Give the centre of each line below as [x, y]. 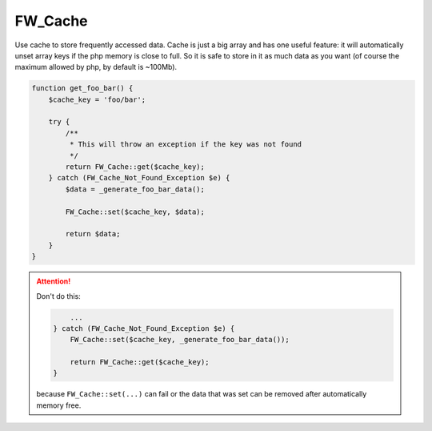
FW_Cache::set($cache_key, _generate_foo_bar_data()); [180, 340]
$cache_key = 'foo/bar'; [97, 99]
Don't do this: [59, 296]
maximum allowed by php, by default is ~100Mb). [96, 67]
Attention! [54, 281]
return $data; [93, 234]
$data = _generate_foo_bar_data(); [135, 189]
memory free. [59, 405]
